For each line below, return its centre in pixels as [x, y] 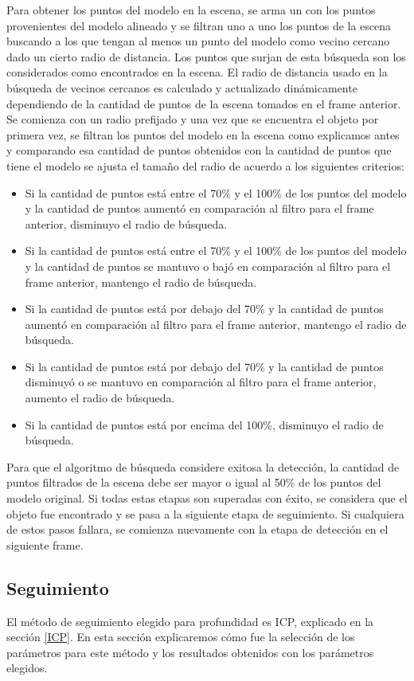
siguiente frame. [45, 544]
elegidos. [27, 668]
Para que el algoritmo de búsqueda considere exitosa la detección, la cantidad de [203, 466]
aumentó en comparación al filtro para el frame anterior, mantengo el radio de [216, 324]
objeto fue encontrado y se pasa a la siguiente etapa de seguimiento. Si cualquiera [205, 513]
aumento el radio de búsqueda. [100, 398]
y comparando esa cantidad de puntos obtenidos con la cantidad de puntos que [199, 150]
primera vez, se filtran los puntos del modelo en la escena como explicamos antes [203, 134]
